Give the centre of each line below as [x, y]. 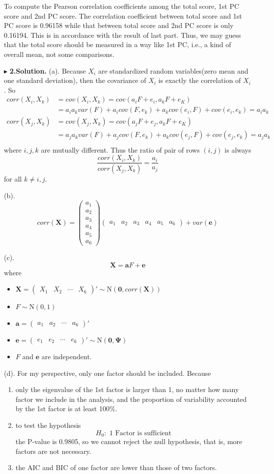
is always [238, 149]
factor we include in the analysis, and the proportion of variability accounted [131, 399]
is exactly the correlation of [200, 80]
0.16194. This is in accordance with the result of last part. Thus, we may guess [123, 35]
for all [13, 179]
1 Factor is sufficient [140, 433]
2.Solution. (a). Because [48, 70]
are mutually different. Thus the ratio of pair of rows [120, 149]
